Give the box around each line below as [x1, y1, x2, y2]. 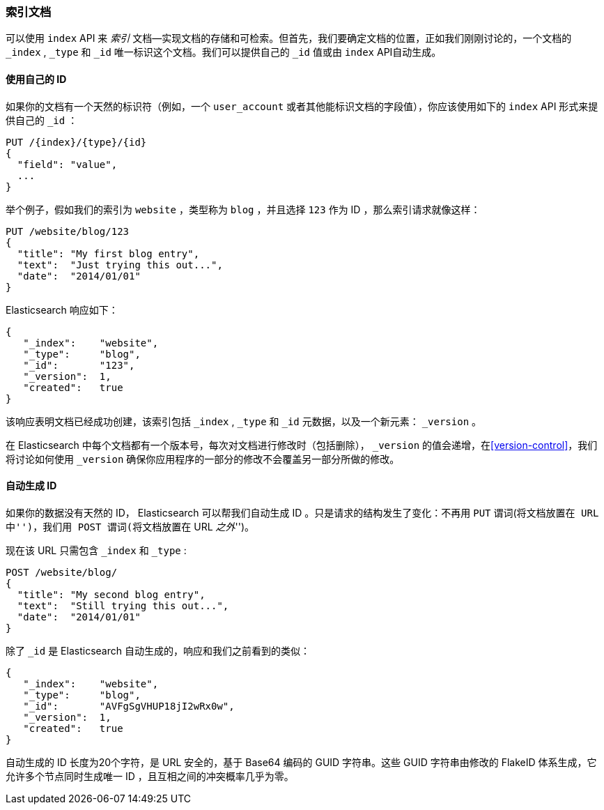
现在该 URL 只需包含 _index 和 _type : [6, 544, 187, 556]
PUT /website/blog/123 [6, 225, 130, 237]
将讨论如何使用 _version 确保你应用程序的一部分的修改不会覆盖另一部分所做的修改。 [6, 452, 400, 465]
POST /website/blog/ [6, 566, 118, 578]
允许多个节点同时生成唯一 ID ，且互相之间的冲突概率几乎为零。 [6, 770, 294, 782]
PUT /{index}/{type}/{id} [6, 136, 147, 148]
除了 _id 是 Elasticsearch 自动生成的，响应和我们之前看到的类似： [6, 644, 310, 657]
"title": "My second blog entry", [17, 588, 206, 600]
